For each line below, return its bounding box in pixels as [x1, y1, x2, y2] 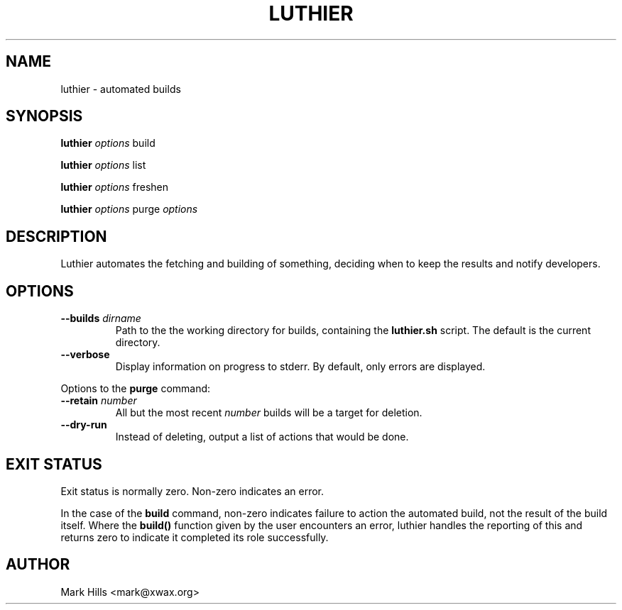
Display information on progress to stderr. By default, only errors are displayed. [115, 360, 486, 373]
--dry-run [60, 418, 107, 431]
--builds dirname [60, 312, 141, 325]
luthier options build [60, 137, 155, 150]
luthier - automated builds [60, 82, 181, 95]
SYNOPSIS [6, 107, 83, 126]
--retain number [60, 394, 137, 407]
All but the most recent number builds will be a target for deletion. [115, 406, 422, 419]
